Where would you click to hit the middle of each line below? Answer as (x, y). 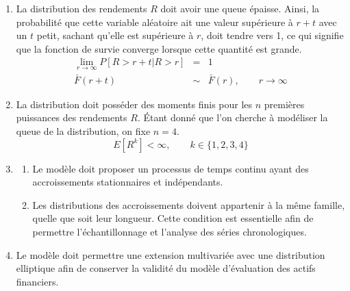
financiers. (37, 281)
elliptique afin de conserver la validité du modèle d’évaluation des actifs (166, 268)
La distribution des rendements (82, 8)
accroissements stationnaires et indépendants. (128, 182)
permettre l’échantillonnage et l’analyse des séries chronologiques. (170, 232)
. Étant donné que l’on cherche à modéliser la (233, 117)
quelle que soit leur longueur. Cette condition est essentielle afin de (173, 218)
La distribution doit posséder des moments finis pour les (134, 104)
